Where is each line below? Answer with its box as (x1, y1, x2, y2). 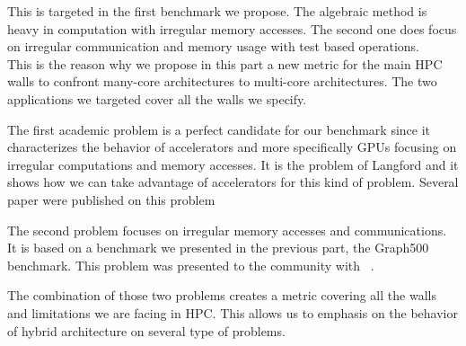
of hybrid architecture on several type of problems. (7, 321, 286, 340)
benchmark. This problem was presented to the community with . (7, 255, 374, 274)
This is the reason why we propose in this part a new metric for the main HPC (7, 54, 443, 73)
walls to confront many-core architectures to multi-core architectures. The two (7, 72, 437, 91)
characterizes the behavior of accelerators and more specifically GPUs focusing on (7, 138, 457, 156)
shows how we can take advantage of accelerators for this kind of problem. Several (7, 173, 459, 191)
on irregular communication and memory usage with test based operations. (7, 37, 420, 56)
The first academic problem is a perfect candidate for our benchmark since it (7, 120, 431, 138)
